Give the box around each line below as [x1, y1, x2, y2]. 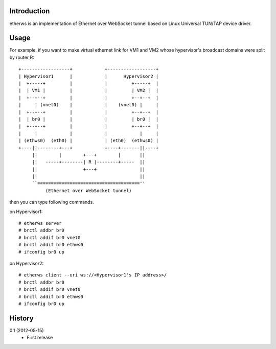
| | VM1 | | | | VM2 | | [18, 87, 159, 94]
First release [27, 335, 53, 341]
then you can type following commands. [9, 199, 94, 205]
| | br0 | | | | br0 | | [18, 116, 159, 122]
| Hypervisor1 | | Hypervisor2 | [18, 73, 159, 79]
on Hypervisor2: [9, 260, 44, 266]
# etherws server [18, 220, 62, 226]
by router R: [9, 54, 34, 60]
